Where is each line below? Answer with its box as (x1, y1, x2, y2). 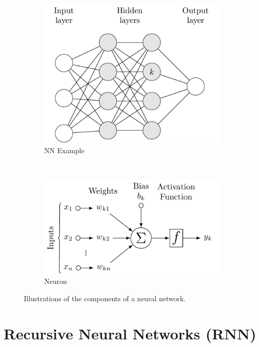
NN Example (44, 144, 85, 155)
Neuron (44, 276, 67, 286)
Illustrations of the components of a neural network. (24, 293, 186, 303)
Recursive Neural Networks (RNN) (4, 323, 256, 343)
